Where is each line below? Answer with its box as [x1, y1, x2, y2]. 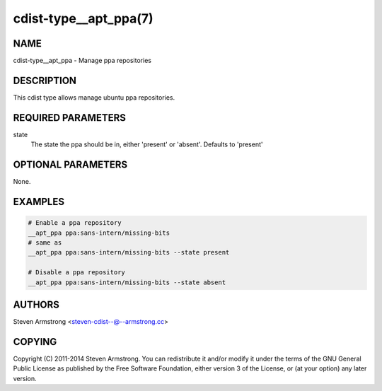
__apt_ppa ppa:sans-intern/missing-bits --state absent [28, 278, 226, 286]
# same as [28, 238, 62, 247]
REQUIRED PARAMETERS [13, 112, 127, 124]
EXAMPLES [13, 195, 65, 208]
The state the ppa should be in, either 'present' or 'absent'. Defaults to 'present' [30, 140, 263, 148]
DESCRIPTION [13, 74, 77, 86]
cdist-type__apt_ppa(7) [13, 11, 154, 26]
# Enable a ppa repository [28, 219, 122, 227]
